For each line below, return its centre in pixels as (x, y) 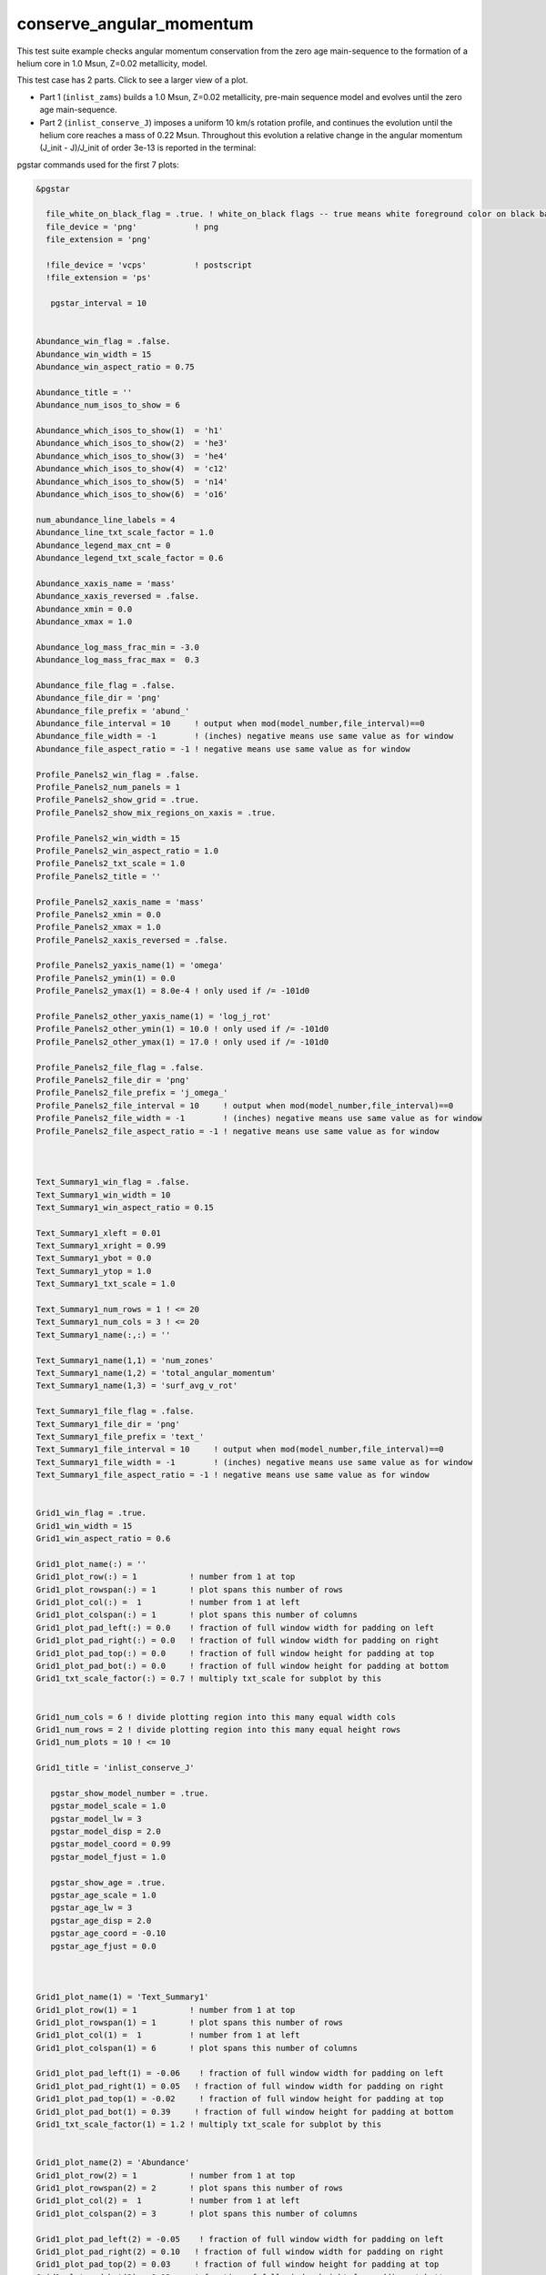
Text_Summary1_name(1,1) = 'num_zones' (125, 1360)
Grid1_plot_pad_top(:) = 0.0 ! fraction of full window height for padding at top (235, 1653)
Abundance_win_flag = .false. (103, 342)
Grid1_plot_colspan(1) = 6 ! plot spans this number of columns (197, 2048)
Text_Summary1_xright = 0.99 (101, 1246)
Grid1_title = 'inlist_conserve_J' (115, 1768)
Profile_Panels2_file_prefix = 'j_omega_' (132, 1093)
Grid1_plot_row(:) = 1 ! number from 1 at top (166, 1577)
